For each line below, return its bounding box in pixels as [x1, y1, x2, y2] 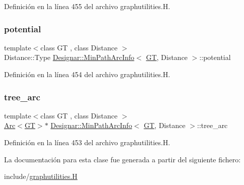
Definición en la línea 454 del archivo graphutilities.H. [4, 69, 170, 79]
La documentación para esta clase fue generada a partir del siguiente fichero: [4, 154, 241, 164]
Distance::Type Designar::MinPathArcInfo [4, 52, 135, 63]
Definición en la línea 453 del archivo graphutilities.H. [4, 137, 170, 147]
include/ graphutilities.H [4, 171, 78, 181]
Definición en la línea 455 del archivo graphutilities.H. [4, 1, 170, 11]
